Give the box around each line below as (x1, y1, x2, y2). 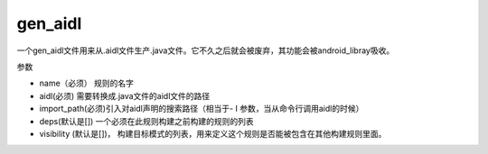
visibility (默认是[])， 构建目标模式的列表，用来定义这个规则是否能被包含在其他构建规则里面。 (39, 128, 387, 139)
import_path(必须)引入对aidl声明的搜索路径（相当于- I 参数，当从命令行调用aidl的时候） (39, 104, 364, 114)
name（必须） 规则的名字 (39, 77, 135, 89)
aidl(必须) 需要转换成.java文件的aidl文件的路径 (39, 90, 211, 101)
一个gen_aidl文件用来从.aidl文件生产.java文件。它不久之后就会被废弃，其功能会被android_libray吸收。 (16, 45, 395, 56)
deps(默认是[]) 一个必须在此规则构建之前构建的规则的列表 (39, 115, 255, 126)
